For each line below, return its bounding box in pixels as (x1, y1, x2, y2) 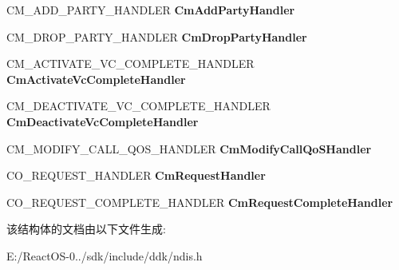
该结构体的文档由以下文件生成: (6, 220, 166, 237)
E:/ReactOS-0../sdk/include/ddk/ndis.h (6, 247, 203, 264)
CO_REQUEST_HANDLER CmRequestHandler (6, 167, 266, 184)
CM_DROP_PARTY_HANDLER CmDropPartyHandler (6, 28, 307, 45)
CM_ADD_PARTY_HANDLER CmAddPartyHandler (6, 2, 295, 18)
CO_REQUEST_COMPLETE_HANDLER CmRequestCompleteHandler (6, 193, 393, 210)
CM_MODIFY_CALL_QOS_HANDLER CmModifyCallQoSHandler (6, 140, 372, 157)
